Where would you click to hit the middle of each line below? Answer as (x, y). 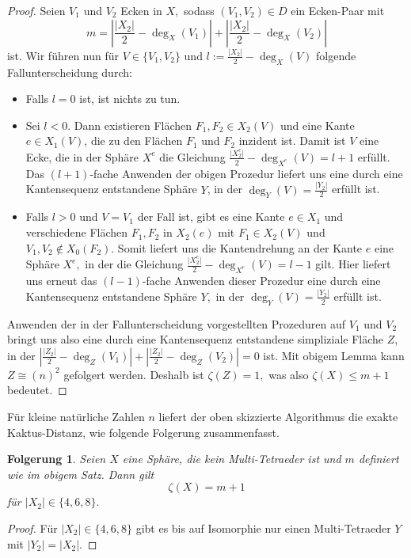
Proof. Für (32, 528)
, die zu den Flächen (133, 140)
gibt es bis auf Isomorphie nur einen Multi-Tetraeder (263, 528)
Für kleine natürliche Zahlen (76, 416)
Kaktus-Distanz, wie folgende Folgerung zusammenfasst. (143, 432)
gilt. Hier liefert (353, 264)
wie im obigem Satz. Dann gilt (81, 474)
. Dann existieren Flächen (130, 125)
